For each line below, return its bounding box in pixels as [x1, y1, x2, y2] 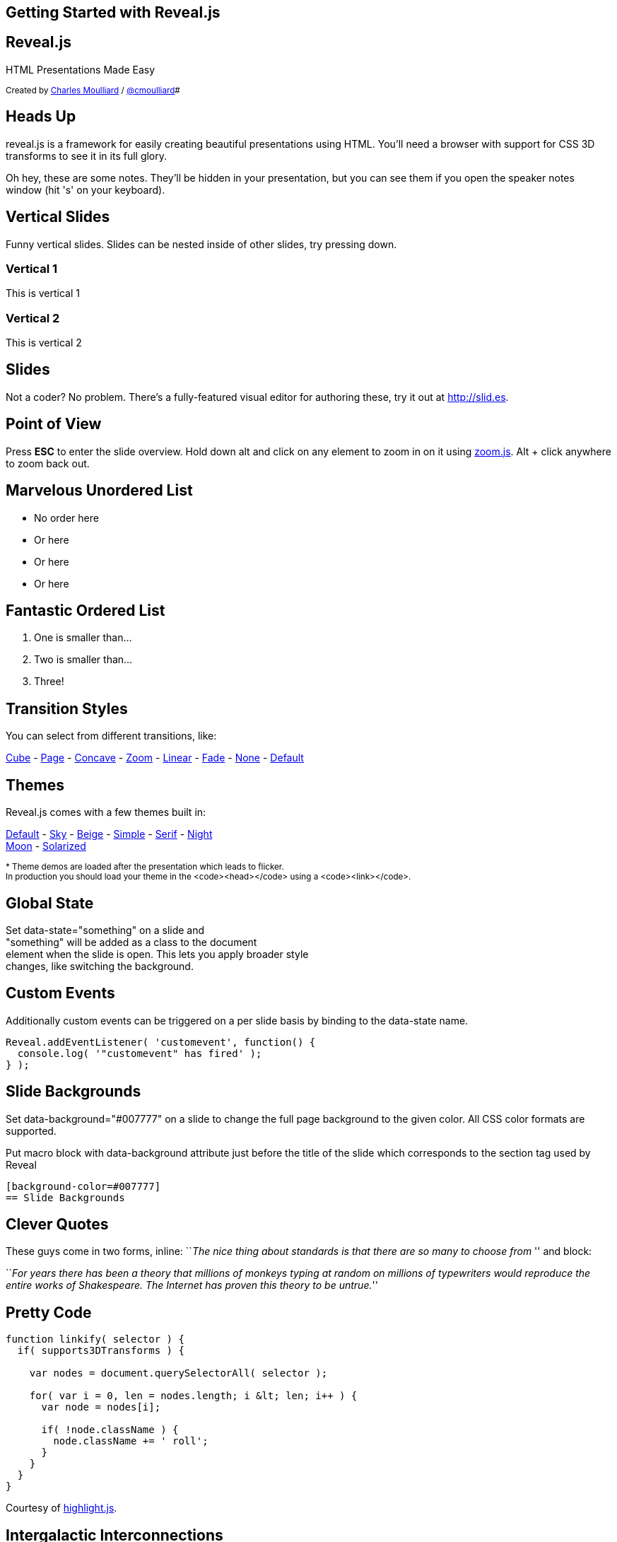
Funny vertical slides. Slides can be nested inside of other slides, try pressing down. [6, 238, 397, 250]
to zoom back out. [6, 457, 90, 469]
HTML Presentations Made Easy [6, 63, 155, 76]
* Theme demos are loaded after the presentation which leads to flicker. [6, 862, 284, 872]
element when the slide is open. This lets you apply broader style [6, 947, 309, 960]
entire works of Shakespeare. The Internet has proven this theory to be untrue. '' [6, 1279, 378, 1292]
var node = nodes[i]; [41, 1401, 161, 1413]
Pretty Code [6, 1303, 92, 1321]
